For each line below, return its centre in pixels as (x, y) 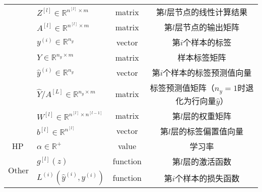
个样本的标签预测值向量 (207, 73)
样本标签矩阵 (202, 57)
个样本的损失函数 (207, 178)
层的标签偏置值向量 (207, 131)
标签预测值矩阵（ (182, 88)
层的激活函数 (207, 161)
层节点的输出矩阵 (207, 27)
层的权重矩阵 (207, 116)
